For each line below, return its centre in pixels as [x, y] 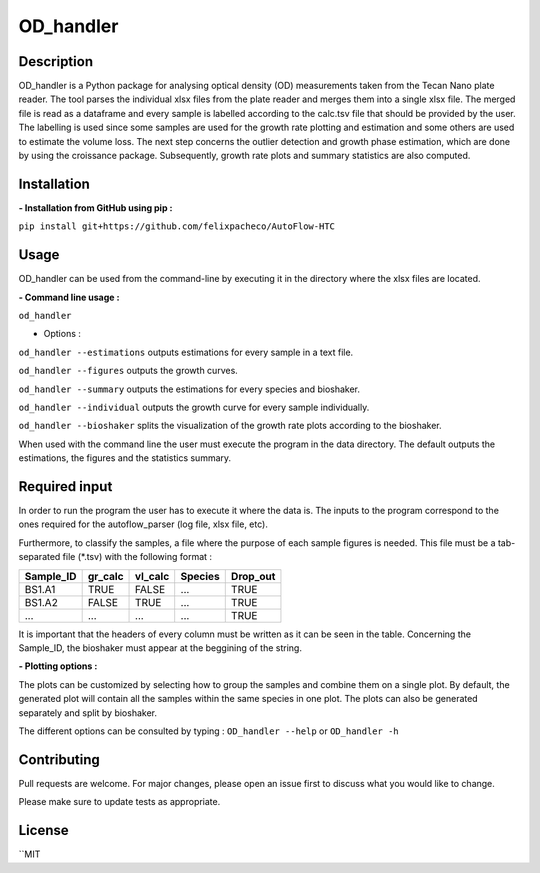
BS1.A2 [41, 602]
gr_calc [105, 576]
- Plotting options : [58, 666]
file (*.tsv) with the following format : [137, 557]
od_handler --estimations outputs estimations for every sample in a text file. [186, 352]
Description [56, 61]
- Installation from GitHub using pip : [95, 207]
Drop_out [253, 576]
